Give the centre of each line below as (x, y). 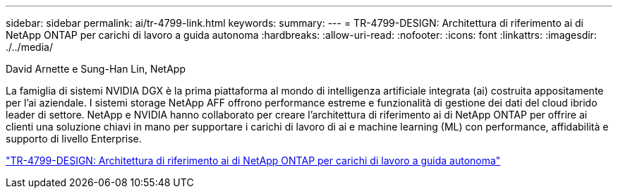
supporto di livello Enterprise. (74, 139)
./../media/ (29, 47)
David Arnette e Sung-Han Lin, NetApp (96, 69)
